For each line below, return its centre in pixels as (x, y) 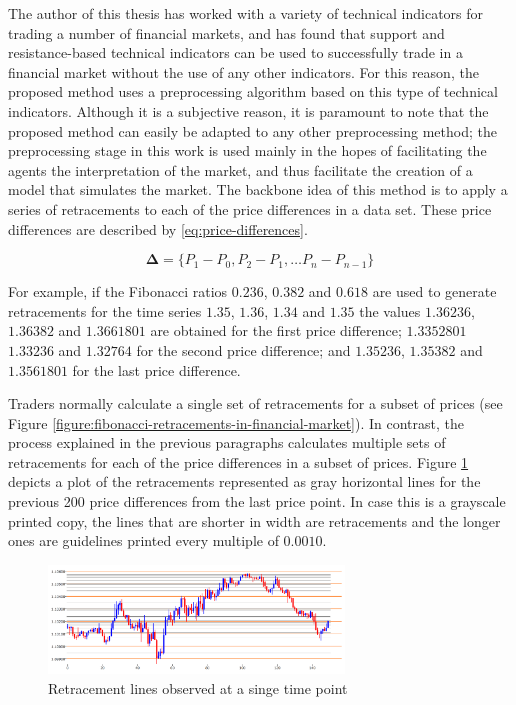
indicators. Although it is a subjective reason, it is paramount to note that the (248, 110)
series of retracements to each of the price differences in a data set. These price (250, 208)
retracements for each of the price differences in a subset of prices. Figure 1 (238, 461)
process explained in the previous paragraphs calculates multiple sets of (227, 442)
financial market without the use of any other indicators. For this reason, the (243, 71)
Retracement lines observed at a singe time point (198, 687)
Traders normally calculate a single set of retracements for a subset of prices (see (255, 403)
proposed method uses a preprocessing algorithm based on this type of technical (253, 91)
